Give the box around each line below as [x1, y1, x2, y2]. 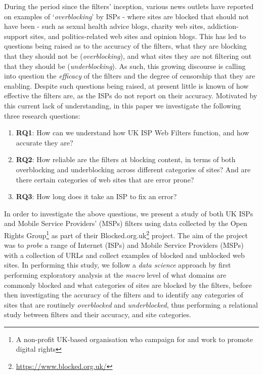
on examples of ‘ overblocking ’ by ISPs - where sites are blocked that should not [4, 11, 249, 21]
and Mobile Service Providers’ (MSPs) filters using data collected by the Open [4, 218, 247, 229]
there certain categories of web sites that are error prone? [16, 174, 194, 184]
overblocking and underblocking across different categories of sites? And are [16, 164, 251, 174]
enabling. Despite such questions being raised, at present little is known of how [4, 80, 249, 91]
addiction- [207, 21, 239, 31]
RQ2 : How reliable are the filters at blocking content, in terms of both [16, 154, 236, 165]
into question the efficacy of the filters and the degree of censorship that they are [4, 70, 255, 81]
